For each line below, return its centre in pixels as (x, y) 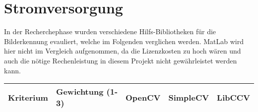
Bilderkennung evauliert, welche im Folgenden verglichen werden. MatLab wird (124, 41)
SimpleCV (189, 97)
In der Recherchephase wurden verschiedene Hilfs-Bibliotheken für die (110, 31)
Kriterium (28, 97)
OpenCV (143, 97)
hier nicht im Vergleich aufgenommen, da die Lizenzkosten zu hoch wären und (123, 51)
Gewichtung (80, 92)
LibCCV (233, 97)
